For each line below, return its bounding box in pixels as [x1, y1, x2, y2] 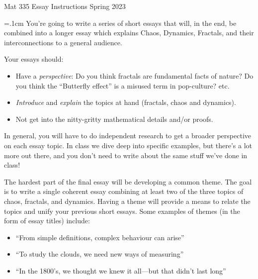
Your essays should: [4, 54, 64, 64]
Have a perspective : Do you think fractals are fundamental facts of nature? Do [15, 70, 254, 81]
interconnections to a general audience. [4, 37, 122, 47]
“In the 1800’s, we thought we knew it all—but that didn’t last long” [15, 265, 226, 276]
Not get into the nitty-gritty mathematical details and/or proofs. [15, 113, 213, 124]
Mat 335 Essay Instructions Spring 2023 [4, 1, 126, 11]
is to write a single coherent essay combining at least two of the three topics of [4, 186, 244, 196]
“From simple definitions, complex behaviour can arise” [15, 232, 184, 242]
